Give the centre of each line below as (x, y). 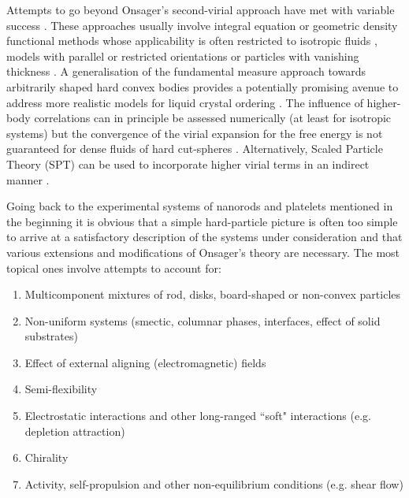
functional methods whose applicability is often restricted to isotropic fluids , (192, 41)
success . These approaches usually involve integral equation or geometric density (202, 25)
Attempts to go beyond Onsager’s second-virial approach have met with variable (201, 9)
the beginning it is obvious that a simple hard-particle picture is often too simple (202, 221)
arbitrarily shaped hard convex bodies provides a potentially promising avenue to (203, 86)
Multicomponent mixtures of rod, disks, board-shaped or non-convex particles (213, 294)
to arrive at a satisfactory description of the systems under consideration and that (204, 237)
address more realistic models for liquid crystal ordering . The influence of (185, 102)
